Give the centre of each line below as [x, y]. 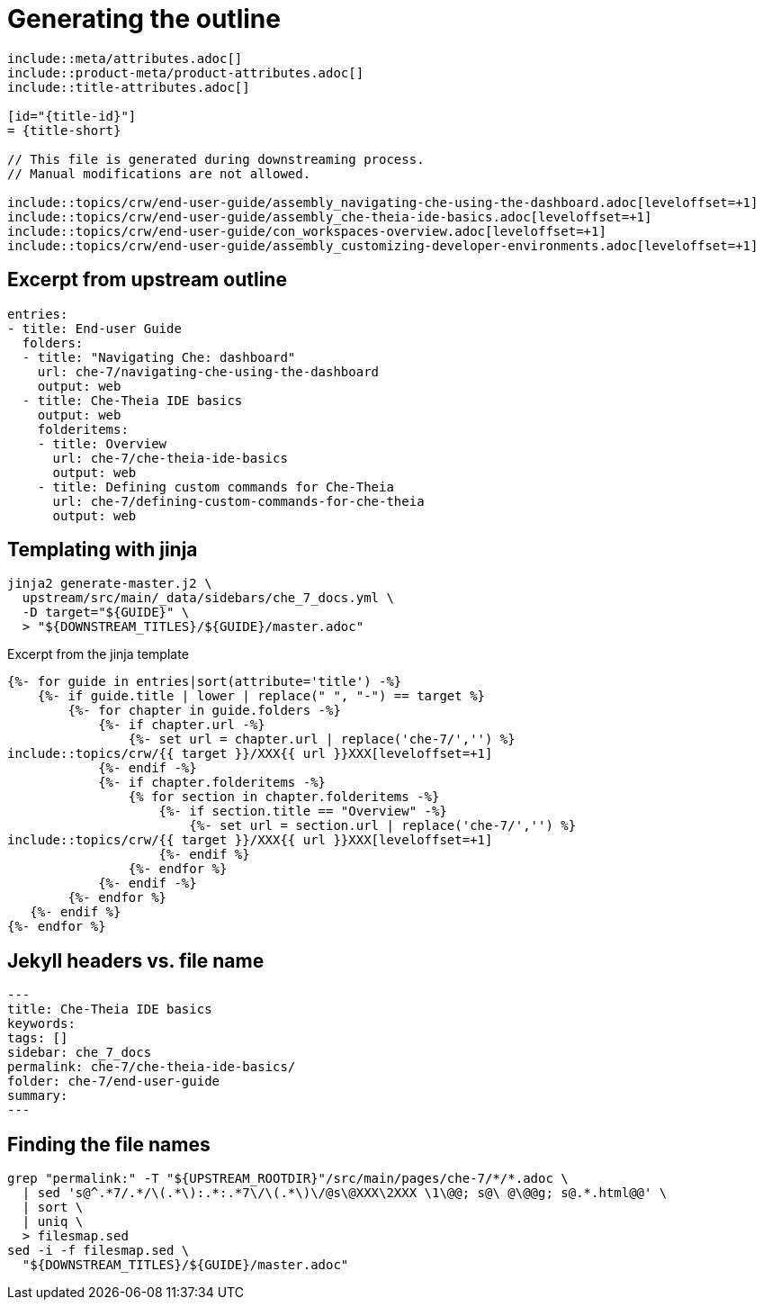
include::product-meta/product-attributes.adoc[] [186, 72]
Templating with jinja [103, 550]
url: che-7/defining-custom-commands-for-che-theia [238, 501]
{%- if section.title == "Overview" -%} [303, 811]
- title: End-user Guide [94, 328]
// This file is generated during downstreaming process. [216, 159]
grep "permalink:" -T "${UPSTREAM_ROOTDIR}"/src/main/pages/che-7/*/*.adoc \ [288, 1179]
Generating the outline [144, 19]
